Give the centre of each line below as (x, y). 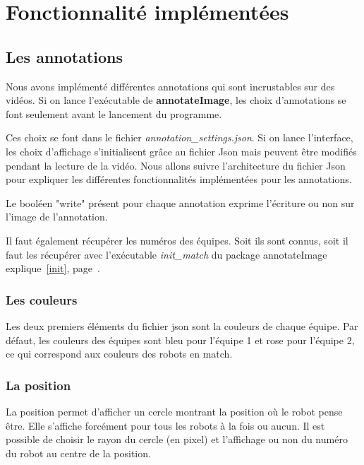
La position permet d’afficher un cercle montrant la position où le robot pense (174, 411)
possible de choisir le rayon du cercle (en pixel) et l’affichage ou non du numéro (177, 439)
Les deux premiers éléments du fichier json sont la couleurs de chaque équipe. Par (182, 325)
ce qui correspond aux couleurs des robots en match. (119, 354)
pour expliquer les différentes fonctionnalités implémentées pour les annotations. (179, 179)
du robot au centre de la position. (78, 453)
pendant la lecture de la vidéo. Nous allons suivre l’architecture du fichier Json (176, 165)
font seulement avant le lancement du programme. (114, 113)
